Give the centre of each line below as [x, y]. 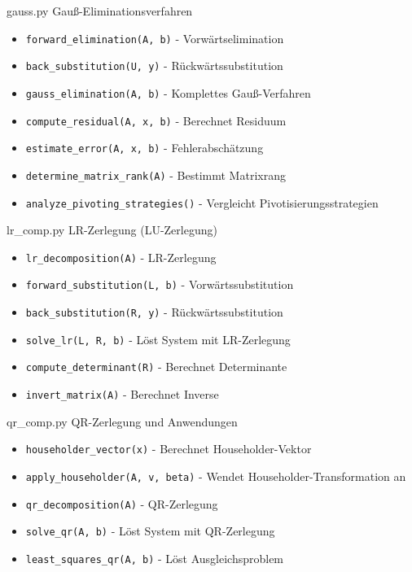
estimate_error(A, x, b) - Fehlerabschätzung [145, 148]
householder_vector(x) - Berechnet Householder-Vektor [169, 449]
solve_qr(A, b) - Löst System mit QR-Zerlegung [150, 531]
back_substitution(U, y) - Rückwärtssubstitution [154, 65]
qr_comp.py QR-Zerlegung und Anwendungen [122, 421]
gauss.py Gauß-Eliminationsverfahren [100, 11]
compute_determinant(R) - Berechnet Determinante [156, 367]
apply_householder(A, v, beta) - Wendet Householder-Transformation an [216, 476]
